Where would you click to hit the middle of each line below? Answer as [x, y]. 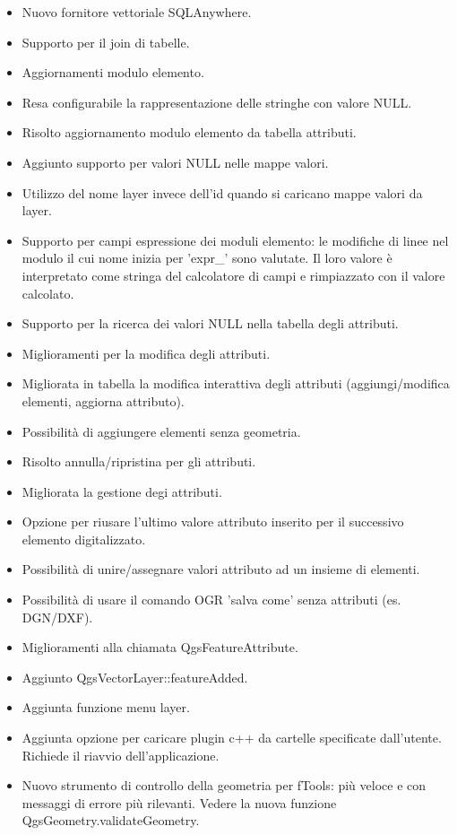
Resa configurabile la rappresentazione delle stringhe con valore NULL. [217, 102]
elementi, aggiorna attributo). [103, 400]
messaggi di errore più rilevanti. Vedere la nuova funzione [179, 802]
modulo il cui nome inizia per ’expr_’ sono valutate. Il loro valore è [207, 258]
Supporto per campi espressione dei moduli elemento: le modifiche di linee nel [235, 240]
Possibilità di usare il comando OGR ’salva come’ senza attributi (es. [211, 600]
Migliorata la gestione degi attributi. [122, 491]
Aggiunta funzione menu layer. [106, 707]
